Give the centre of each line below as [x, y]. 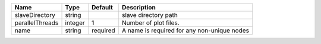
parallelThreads [37, 23]
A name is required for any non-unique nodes [186, 31]
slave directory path [150, 15]
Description [139, 7]
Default [102, 7]
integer [75, 23]
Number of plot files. [151, 23]
